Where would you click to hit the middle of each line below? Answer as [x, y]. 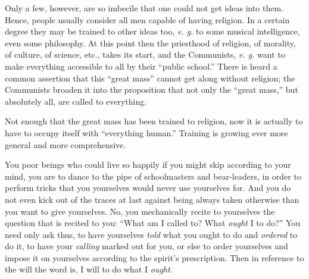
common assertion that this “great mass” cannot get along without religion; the [150, 78]
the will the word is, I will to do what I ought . [89, 269]
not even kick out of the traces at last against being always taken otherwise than [152, 199]
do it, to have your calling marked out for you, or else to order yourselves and [146, 246]
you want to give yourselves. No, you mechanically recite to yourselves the [140, 211]
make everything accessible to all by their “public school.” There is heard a [141, 66]
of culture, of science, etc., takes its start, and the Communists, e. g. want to [145, 54]
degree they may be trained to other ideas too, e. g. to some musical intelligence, [152, 31]
